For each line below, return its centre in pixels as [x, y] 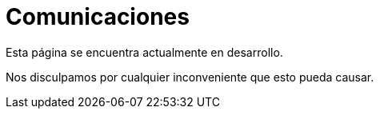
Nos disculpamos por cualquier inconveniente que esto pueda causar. [190, 77]
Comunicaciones [98, 17]
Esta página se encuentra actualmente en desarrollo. [144, 52]
